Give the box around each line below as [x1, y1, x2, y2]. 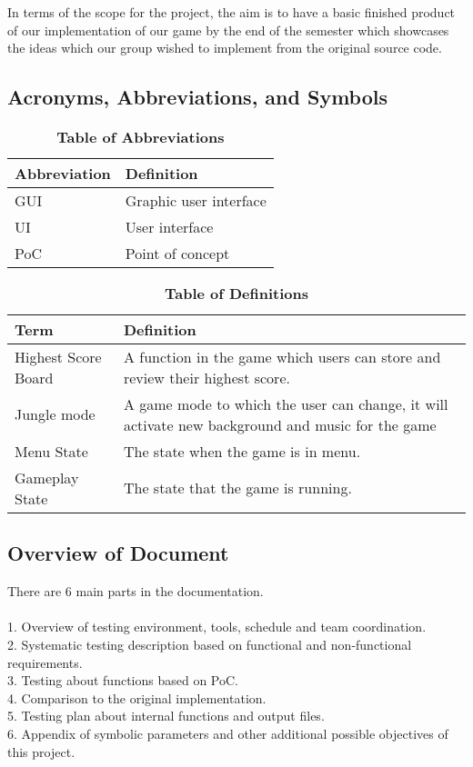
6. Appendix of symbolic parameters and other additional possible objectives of [7, 723, 448, 742]
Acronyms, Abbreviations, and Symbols [7, 83, 388, 111]
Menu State [15, 440, 88, 462]
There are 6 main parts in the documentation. [7, 582, 264, 601]
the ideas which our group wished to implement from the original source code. [7, 38, 442, 57]
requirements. [7, 652, 83, 672]
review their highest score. [123, 366, 290, 388]
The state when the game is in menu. [123, 440, 361, 462]
